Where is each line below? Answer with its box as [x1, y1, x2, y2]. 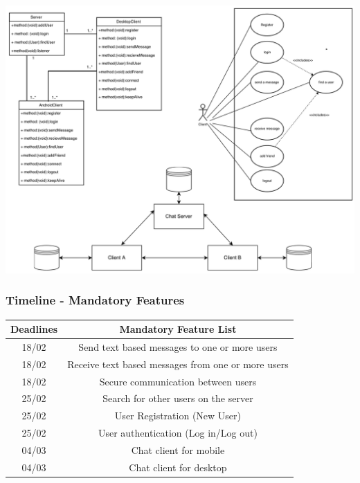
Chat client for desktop [129, 459, 227, 474]
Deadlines [10, 322, 58, 336]
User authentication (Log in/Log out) [98, 426, 258, 440]
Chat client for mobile [131, 443, 225, 457]
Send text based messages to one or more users [78, 339, 278, 354]
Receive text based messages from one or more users [67, 356, 289, 371]
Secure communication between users [99, 374, 257, 388]
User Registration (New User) [114, 408, 241, 423]
